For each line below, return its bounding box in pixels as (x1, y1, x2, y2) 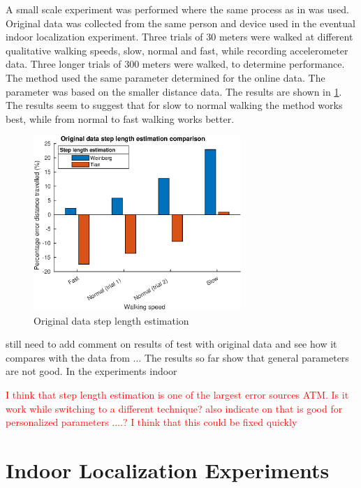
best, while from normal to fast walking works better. (6, 111, 235, 126)
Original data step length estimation (34, 313, 189, 327)
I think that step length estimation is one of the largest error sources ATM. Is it (6, 387, 349, 402)
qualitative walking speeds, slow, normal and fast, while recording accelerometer (6, 43, 348, 57)
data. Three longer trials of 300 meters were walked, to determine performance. (6, 57, 345, 71)
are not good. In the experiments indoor (6, 364, 177, 378)
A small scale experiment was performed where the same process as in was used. (6, 2, 349, 16)
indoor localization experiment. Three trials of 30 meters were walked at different (6, 29, 353, 44)
